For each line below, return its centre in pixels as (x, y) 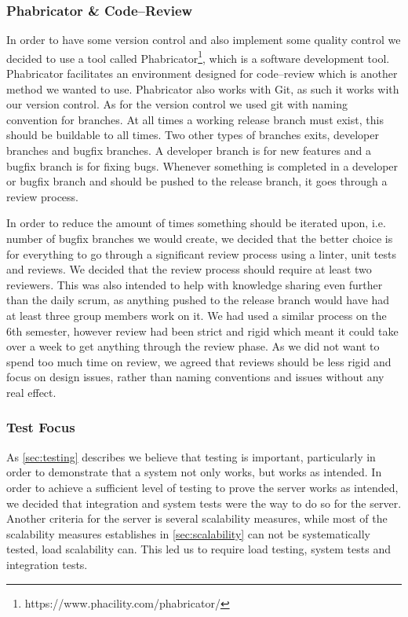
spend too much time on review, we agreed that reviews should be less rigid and (199, 361)
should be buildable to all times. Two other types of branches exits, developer (193, 135)
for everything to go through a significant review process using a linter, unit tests (201, 253)
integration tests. (47, 564)
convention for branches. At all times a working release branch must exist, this (195, 119)
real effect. (31, 392)
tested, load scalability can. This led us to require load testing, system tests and (199, 549)
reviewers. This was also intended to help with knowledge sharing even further (195, 284)
